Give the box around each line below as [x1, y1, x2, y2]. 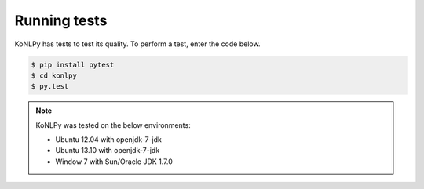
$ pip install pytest [31, 60, 115, 69]
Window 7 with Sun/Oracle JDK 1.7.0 [55, 157, 173, 166]
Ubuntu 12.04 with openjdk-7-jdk [55, 135, 163, 144]
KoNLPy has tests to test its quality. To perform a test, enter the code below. [14, 39, 261, 49]
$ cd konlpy [31, 71, 78, 80]
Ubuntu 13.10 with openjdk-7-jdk [55, 146, 160, 155]
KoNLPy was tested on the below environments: [35, 120, 192, 129]
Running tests [14, 12, 108, 29]
